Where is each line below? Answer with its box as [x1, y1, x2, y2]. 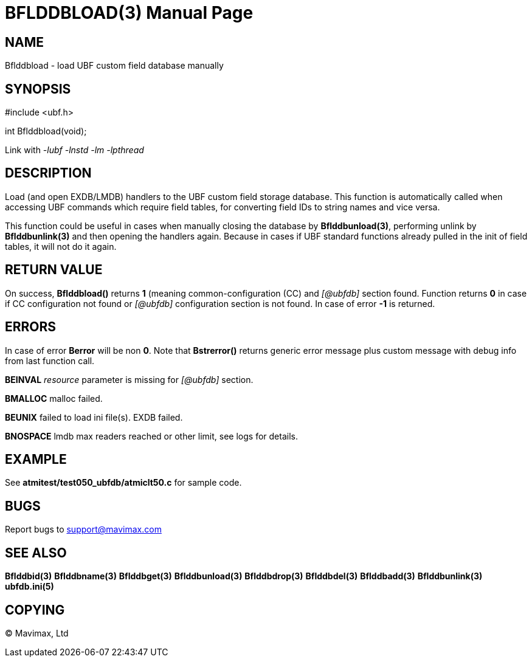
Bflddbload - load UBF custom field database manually [5, 60, 224, 71]
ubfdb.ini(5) [5, 581, 54, 592]
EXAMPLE [5, 451, 67, 467]
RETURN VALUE [5, 262, 103, 278]
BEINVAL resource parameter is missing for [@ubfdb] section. [5, 374, 254, 385]
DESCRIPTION [5, 165, 92, 181]
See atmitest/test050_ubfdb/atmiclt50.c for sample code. [5, 477, 242, 488]
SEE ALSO [5, 545, 67, 560]
